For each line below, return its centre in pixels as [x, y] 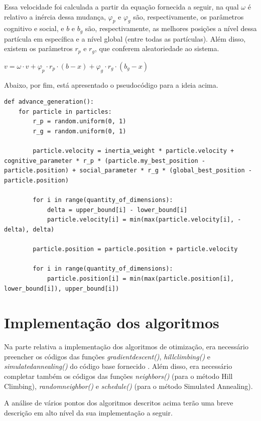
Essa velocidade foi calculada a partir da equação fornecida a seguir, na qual [121, 7]
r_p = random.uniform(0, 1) [80, 122]
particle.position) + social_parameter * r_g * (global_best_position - [128, 171]
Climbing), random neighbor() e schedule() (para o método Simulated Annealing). [128, 386]
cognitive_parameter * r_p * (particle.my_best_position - [105, 161]
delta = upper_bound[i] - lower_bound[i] [117, 210]
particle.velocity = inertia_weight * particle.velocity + [134, 151]
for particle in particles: [65, 112]
